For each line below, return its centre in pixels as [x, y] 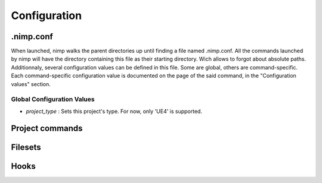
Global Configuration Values [53, 99]
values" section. [31, 84]
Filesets [26, 147]
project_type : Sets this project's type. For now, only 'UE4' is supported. [114, 111]
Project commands [47, 128]
